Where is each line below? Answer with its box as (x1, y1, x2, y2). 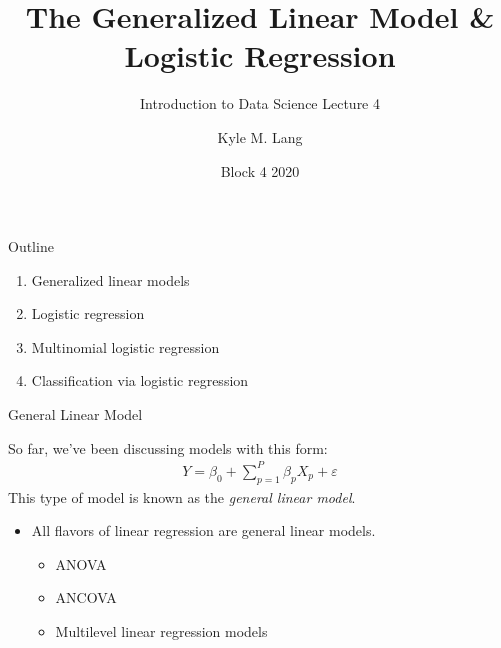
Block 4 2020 (220, 160, 300, 181)
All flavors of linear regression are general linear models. (31, 520, 376, 541)
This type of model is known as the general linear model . (8, 486, 356, 507)
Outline (8, 236, 54, 257)
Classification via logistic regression (31, 370, 249, 391)
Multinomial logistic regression (31, 336, 220, 357)
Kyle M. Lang (217, 126, 303, 147)
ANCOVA (55, 587, 117, 608)
